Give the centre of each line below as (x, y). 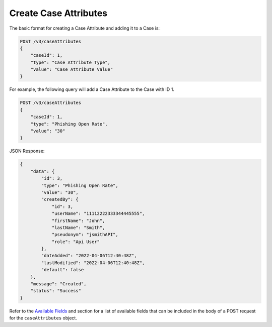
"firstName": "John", (78, 221)
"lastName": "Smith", (78, 228)
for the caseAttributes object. (43, 318)
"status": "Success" (56, 291)
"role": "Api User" (76, 242)
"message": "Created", (58, 284)
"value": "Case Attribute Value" (72, 70)
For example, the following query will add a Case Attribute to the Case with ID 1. (92, 89)
